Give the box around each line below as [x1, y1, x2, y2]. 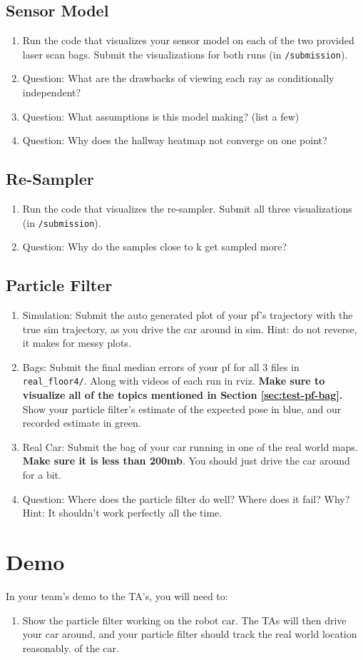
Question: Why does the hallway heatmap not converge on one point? [22, 133, 327, 148]
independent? [22, 85, 81, 100]
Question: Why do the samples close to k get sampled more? [22, 239, 287, 254]
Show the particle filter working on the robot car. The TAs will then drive [22, 612, 347, 627]
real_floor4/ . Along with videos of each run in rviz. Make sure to [22, 373, 325, 388]
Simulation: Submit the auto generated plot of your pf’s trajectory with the [22, 308, 353, 323]
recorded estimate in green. [22, 415, 141, 430]
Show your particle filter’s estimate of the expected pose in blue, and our [22, 401, 342, 416]
